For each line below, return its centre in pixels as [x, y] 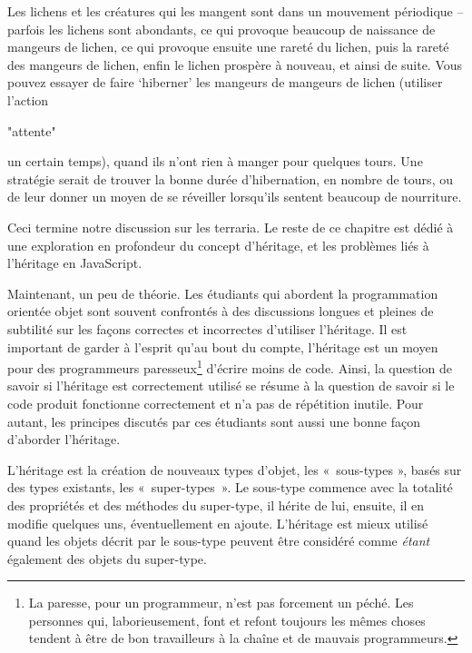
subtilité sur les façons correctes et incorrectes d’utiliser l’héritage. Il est [207, 328]
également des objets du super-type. [107, 558]
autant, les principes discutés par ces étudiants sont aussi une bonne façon [214, 421]
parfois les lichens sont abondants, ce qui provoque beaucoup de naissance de [221, 29]
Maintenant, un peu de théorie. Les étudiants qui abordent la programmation [223, 293]
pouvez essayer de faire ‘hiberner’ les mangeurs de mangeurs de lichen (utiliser [225, 82]
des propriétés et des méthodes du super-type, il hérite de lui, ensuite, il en [216, 505]
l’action [28, 99]
